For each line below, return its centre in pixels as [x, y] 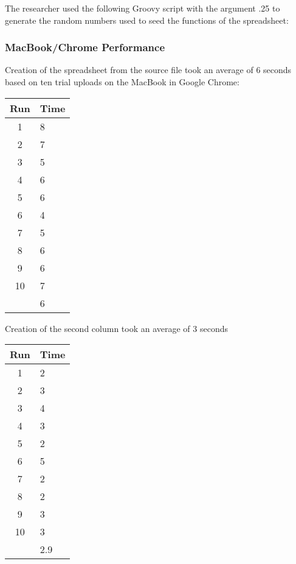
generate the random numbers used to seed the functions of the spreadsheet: [147, 20]
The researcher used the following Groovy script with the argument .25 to [143, 8]
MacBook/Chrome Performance [85, 47]
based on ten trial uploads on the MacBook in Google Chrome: [122, 82]
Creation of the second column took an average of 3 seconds [116, 328]
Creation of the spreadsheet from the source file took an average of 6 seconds [148, 70]
